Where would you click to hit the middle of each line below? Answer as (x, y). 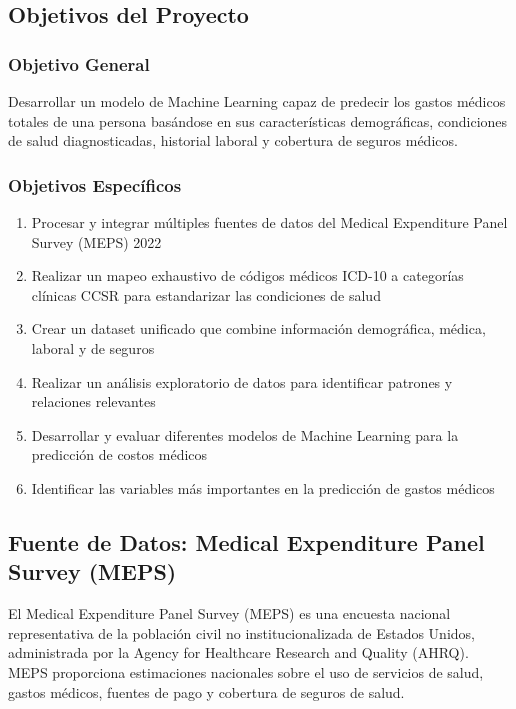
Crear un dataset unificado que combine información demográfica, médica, (258, 328)
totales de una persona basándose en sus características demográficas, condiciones (258, 120)
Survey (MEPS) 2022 (96, 241)
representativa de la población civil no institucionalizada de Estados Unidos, (241, 632)
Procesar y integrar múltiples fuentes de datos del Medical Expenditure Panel (269, 222)
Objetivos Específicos (95, 184)
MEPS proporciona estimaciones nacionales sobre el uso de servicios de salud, (246, 671)
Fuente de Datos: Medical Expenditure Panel (246, 541)
